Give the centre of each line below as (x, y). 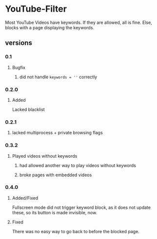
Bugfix (19, 67)
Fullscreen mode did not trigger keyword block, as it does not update (81, 207)
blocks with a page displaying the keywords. (49, 27)
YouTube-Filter (36, 9)
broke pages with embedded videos (56, 175)
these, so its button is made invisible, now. (55, 212)
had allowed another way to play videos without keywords (78, 165)
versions (19, 43)
